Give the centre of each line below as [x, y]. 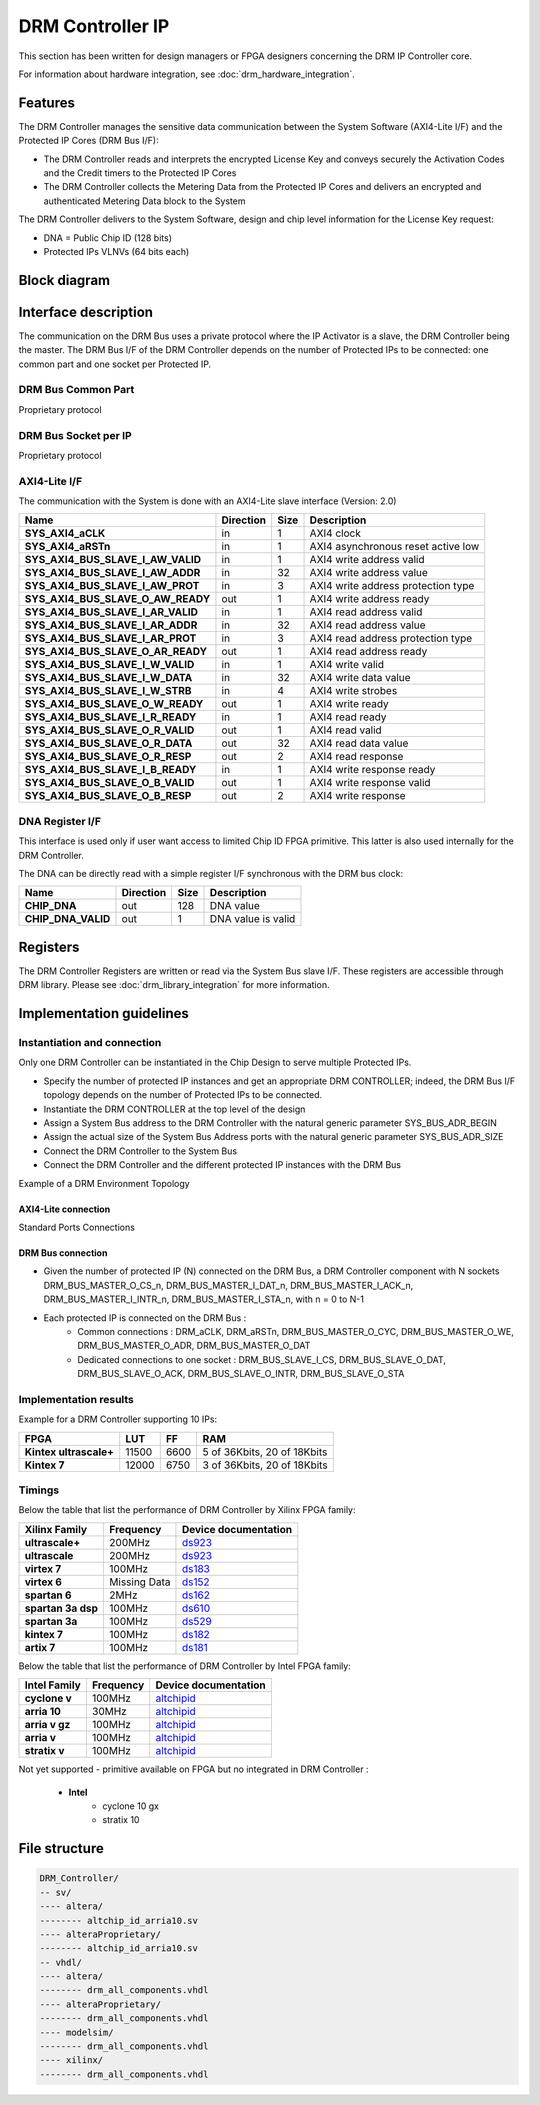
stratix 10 [121, 1820]
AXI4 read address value [367, 625]
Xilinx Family [56, 1529]
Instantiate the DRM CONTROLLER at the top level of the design [174, 1109]
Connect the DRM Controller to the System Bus [140, 1151]
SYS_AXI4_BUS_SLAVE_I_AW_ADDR [112, 573]
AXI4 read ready [348, 717]
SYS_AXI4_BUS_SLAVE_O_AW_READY [117, 599]
